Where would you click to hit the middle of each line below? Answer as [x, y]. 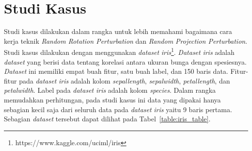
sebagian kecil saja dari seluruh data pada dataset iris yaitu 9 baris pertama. [118, 109]
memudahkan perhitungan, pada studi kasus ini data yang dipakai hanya [112, 99]
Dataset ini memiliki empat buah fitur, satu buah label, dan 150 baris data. [116, 71]
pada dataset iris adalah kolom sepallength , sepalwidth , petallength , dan [125, 80]
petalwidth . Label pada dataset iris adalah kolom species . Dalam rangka [110, 90]
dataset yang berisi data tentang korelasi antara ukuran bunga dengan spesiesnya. [125, 61]
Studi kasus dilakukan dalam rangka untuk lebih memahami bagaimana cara [118, 31]
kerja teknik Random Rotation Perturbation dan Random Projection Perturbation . [126, 41]
